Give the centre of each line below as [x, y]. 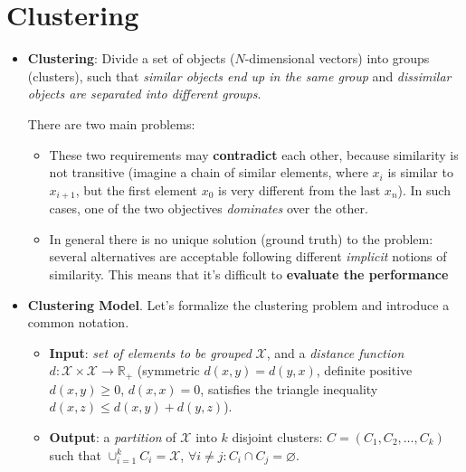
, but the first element [137, 189]
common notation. [78, 322]
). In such [424, 189]
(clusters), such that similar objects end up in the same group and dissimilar [239, 76]
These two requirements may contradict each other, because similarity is [254, 154]
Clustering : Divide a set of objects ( [131, 58]
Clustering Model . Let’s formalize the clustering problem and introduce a [238, 304]
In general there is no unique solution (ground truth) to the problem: [241, 238]
